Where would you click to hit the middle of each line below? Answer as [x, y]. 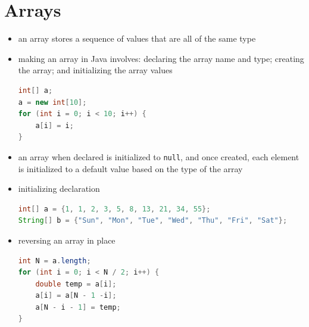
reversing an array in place [67, 240]
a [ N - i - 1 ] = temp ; [78, 307]
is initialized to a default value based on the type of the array [130, 168]
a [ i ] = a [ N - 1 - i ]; [76, 296]
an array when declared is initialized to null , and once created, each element [159, 156]
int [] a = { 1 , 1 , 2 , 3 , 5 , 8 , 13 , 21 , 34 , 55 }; [114, 209]
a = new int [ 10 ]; [52, 102]
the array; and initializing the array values [95, 70]
